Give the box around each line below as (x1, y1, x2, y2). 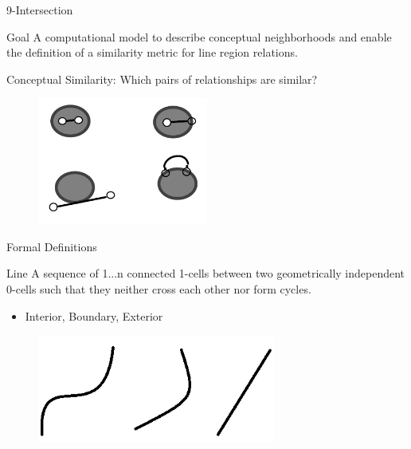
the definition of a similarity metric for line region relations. (6, 44, 298, 61)
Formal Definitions (6, 238, 97, 254)
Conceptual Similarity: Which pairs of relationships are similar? (6, 70, 318, 87)
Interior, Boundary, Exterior (25, 307, 163, 324)
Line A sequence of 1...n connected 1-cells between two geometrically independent (6, 265, 405, 282)
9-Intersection (6, 2, 73, 18)
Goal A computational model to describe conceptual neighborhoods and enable (6, 28, 392, 45)
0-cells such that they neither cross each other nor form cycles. (6, 281, 311, 297)
